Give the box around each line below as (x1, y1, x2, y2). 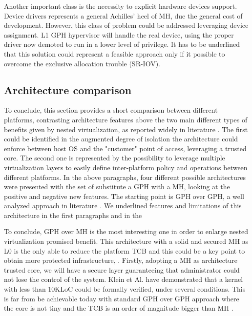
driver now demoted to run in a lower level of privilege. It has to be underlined (4, 39, 240, 49)
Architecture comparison (4, 82, 132, 97)
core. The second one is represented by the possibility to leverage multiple (4, 153, 225, 163)
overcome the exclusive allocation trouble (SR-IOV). (4, 58, 160, 68)
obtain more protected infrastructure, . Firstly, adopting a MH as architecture (4, 255, 237, 265)
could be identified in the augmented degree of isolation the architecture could (4, 134, 238, 144)
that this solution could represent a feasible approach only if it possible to (4, 48, 225, 59)
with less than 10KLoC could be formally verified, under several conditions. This (4, 284, 246, 294)
